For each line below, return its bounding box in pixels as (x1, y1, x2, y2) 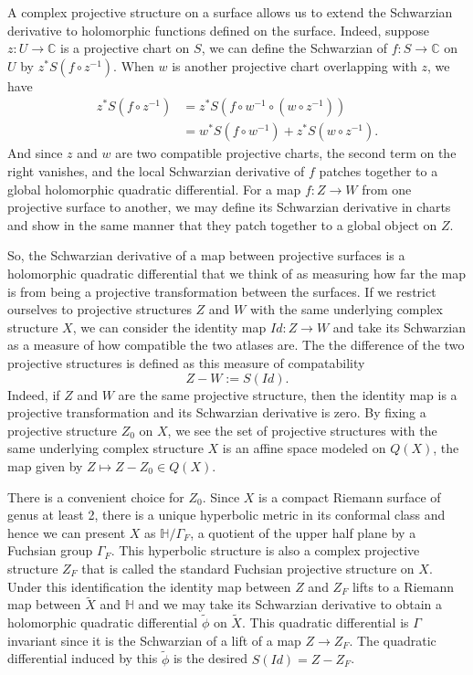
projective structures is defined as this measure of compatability (7, 353, 365, 372)
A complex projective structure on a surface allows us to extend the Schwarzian (7, 3, 453, 21)
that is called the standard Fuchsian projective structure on (81, 558, 415, 577)
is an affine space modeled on (222, 438, 386, 458)
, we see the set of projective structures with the (167, 420, 437, 439)
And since (7, 143, 63, 163)
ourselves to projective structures (7, 300, 192, 319)
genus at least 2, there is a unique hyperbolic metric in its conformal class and (7, 505, 446, 524)
